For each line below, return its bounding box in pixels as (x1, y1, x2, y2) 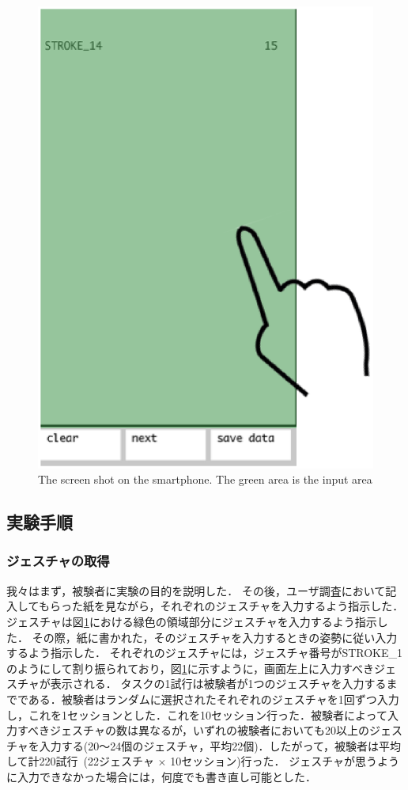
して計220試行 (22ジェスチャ (6, 753, 154, 769)
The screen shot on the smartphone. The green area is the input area (38, 471, 372, 488)
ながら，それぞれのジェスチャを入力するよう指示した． (115, 598, 404, 614)
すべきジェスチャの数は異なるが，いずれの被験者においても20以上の (17, 722, 369, 739)
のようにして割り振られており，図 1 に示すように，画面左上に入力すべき (6, 659, 375, 676)
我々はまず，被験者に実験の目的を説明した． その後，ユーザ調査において (6, 582, 386, 598)
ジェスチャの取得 (6, 551, 110, 571)
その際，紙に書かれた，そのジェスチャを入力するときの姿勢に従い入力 (32, 629, 398, 645)
